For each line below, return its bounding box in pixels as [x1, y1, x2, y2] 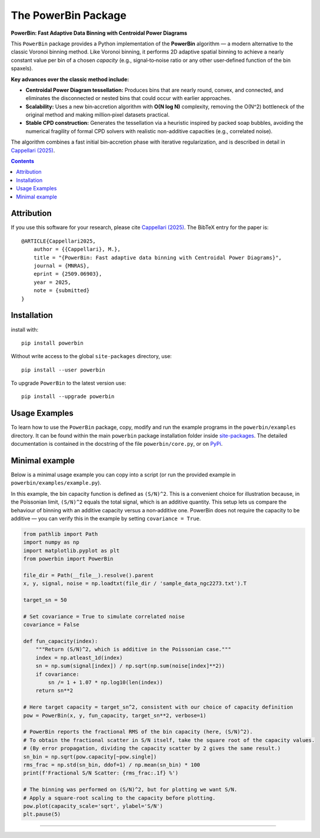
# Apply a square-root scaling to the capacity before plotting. [23, 794, 216, 801]
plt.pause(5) [23, 811, 61, 818]
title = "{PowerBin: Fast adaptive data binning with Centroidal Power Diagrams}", [33, 254, 282, 261]
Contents [11, 158, 35, 165]
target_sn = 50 [23, 597, 67, 604]
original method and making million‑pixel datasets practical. [25, 111, 170, 118]
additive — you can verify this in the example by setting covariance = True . [11, 515, 201, 522]
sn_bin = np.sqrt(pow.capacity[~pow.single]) [23, 753, 157, 760]
